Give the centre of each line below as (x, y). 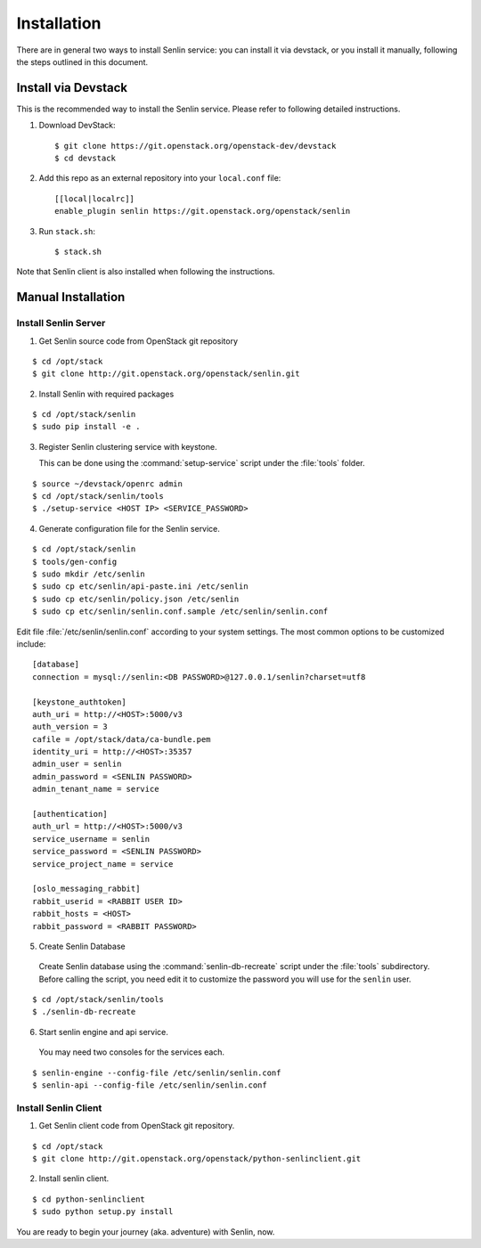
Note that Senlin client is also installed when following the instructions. (146, 272)
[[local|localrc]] (95, 199)
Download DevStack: (77, 126)
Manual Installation (71, 297)
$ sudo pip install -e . (86, 427)
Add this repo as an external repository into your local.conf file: (160, 178)
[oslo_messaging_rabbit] (86, 889)
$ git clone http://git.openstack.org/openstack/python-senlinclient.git (197, 1158)
